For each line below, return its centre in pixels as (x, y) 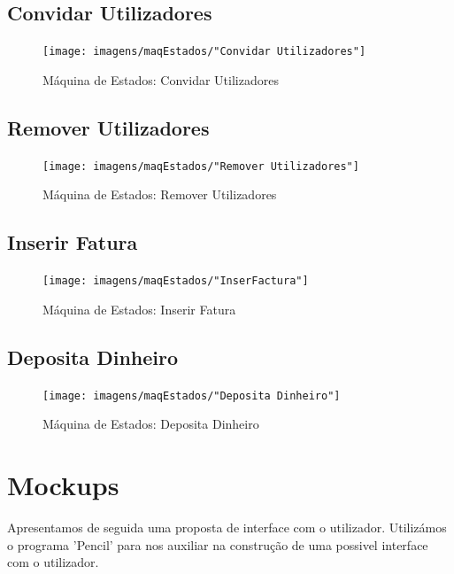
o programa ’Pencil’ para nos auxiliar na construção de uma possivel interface (218, 544)
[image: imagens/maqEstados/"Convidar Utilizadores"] (204, 52)
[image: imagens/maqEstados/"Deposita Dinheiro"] (192, 396)
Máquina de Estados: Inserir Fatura (139, 309)
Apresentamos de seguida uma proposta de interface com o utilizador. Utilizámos (227, 527)
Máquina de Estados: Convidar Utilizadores (161, 79)
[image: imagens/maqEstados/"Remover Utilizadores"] (201, 166)
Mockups (63, 485)
